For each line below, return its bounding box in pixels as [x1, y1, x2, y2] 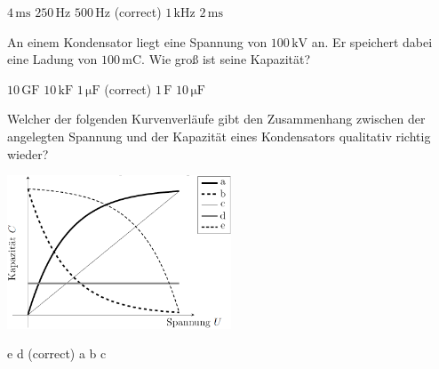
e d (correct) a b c [7, 344, 107, 363]
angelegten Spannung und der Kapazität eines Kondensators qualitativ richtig [7, 126, 431, 145]
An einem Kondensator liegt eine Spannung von [7, 32, 267, 51]
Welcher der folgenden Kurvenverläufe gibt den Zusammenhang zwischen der [7, 109, 426, 128]
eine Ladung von [7, 50, 98, 68]
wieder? [7, 144, 49, 163]
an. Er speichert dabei [311, 32, 433, 51]
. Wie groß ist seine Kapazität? [141, 50, 311, 68]
